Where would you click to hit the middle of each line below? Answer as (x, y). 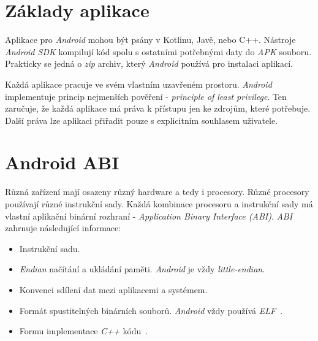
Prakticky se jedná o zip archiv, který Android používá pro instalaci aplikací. (149, 63)
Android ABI (62, 162)
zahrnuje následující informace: (63, 228)
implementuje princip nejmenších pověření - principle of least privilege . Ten (146, 96)
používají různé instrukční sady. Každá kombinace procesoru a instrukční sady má (159, 204)
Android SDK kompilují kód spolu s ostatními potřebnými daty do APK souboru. (158, 51)
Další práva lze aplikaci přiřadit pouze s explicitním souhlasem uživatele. (142, 120)
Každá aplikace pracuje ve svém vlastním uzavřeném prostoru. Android (138, 84)
